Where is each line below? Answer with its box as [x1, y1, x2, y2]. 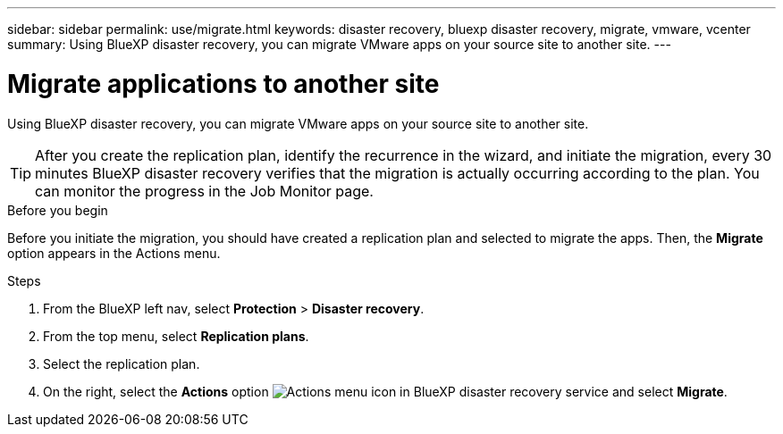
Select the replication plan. [43, 355, 200, 371]
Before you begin [7, 202, 108, 218]
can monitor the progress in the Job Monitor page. [35, 181, 374, 200]
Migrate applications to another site [7, 68, 440, 99]
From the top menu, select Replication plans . [43, 328, 309, 344]
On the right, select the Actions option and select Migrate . [43, 383, 728, 399]
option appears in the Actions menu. [7, 245, 221, 261]
